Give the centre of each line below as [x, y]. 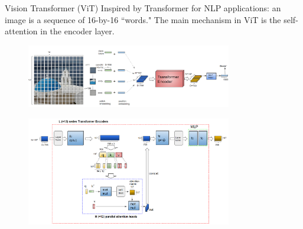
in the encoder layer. [77, 31]
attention [21, 31]
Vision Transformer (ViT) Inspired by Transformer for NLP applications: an [143, 8]
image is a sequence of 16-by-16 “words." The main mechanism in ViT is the [143, 19]
